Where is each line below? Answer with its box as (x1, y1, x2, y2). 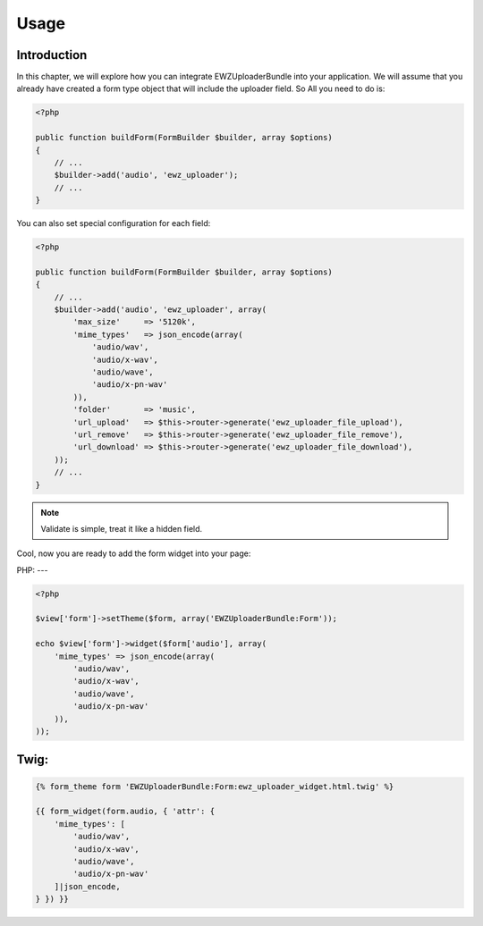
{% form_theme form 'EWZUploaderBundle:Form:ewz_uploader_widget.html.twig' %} (35, 781, 394, 791)
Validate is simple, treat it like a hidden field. (40, 523, 203, 534)
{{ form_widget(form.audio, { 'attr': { (35, 806, 215, 817)
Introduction (16, 47, 88, 63)
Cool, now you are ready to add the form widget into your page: (16, 548, 251, 559)
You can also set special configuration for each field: (16, 218, 211, 229)
